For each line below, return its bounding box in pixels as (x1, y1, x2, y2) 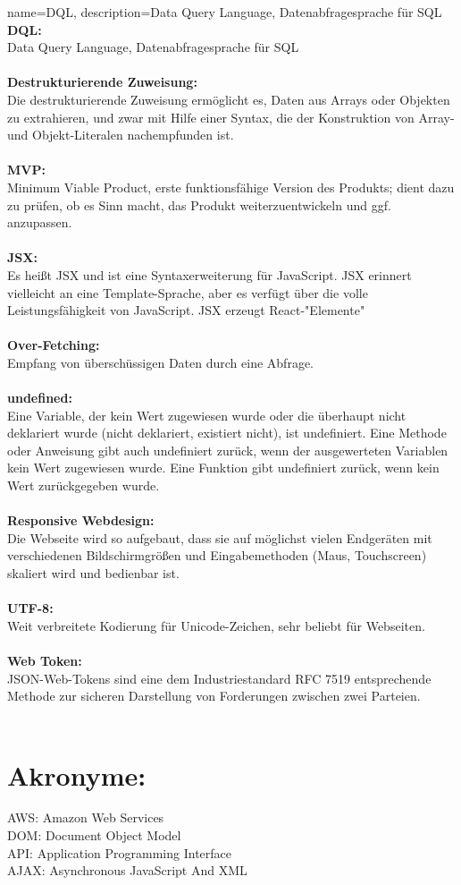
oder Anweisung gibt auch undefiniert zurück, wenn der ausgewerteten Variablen (7, 440, 448, 459)
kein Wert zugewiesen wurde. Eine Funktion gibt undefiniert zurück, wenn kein (7, 458, 440, 477)
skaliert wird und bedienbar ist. (7, 564, 180, 582)
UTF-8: (7, 599, 54, 617)
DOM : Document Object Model (7, 826, 181, 845)
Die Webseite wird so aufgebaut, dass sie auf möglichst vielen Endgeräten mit (7, 528, 432, 547)
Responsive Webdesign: (7, 511, 155, 530)
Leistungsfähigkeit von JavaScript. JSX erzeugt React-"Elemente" (7, 301, 365, 319)
